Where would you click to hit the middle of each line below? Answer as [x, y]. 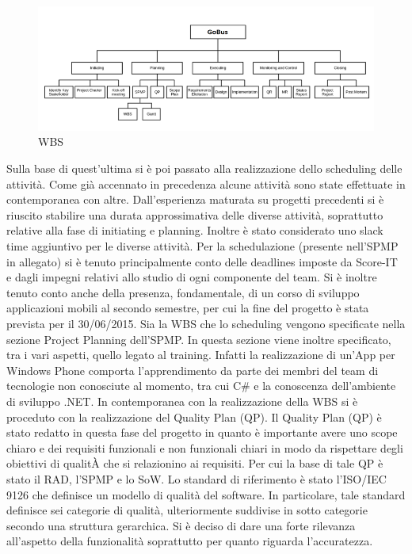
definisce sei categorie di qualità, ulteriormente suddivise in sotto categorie [187, 510]
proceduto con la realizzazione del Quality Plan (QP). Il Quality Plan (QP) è [194, 416]
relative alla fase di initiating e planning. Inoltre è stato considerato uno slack [195, 230]
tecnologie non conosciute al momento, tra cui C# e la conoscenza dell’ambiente [201, 386]
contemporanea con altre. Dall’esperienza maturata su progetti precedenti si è [195, 199]
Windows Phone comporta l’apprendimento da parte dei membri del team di [193, 370]
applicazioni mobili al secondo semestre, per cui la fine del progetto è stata [188, 308]
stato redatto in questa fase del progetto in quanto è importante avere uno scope [202, 432]
